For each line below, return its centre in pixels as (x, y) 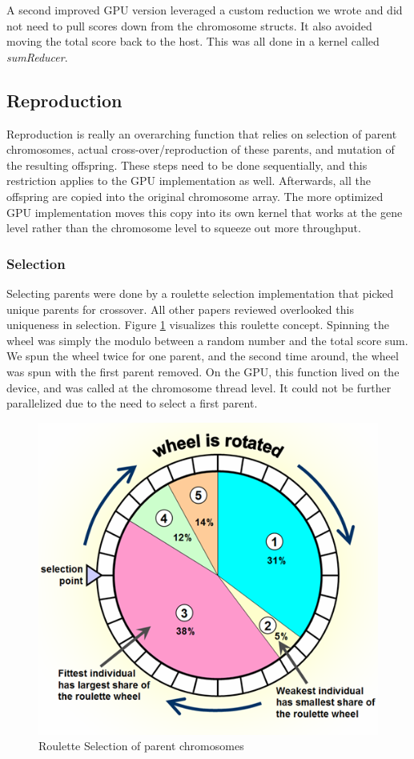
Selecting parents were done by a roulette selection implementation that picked (200, 293)
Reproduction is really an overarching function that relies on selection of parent (202, 133)
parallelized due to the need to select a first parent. (132, 403)
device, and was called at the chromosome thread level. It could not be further (199, 387)
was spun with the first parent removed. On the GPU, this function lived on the (203, 371)
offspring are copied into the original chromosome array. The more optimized (195, 196)
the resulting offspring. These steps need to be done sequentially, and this (187, 165)
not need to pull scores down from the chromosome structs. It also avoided (189, 25)
